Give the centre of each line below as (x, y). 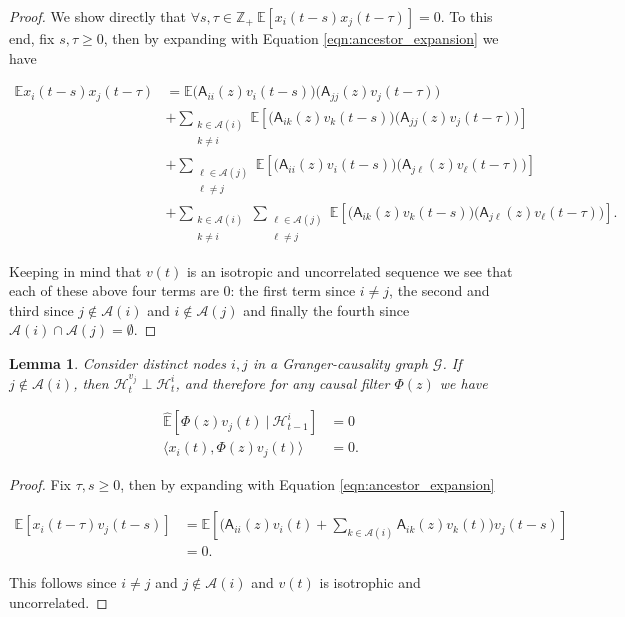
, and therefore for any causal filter (282, 382)
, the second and (439, 290)
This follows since (63, 582)
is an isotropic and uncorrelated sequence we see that (349, 270)
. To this (466, 16)
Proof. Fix (40, 483)
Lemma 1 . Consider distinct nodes (118, 363)
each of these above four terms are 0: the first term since (182, 290)
